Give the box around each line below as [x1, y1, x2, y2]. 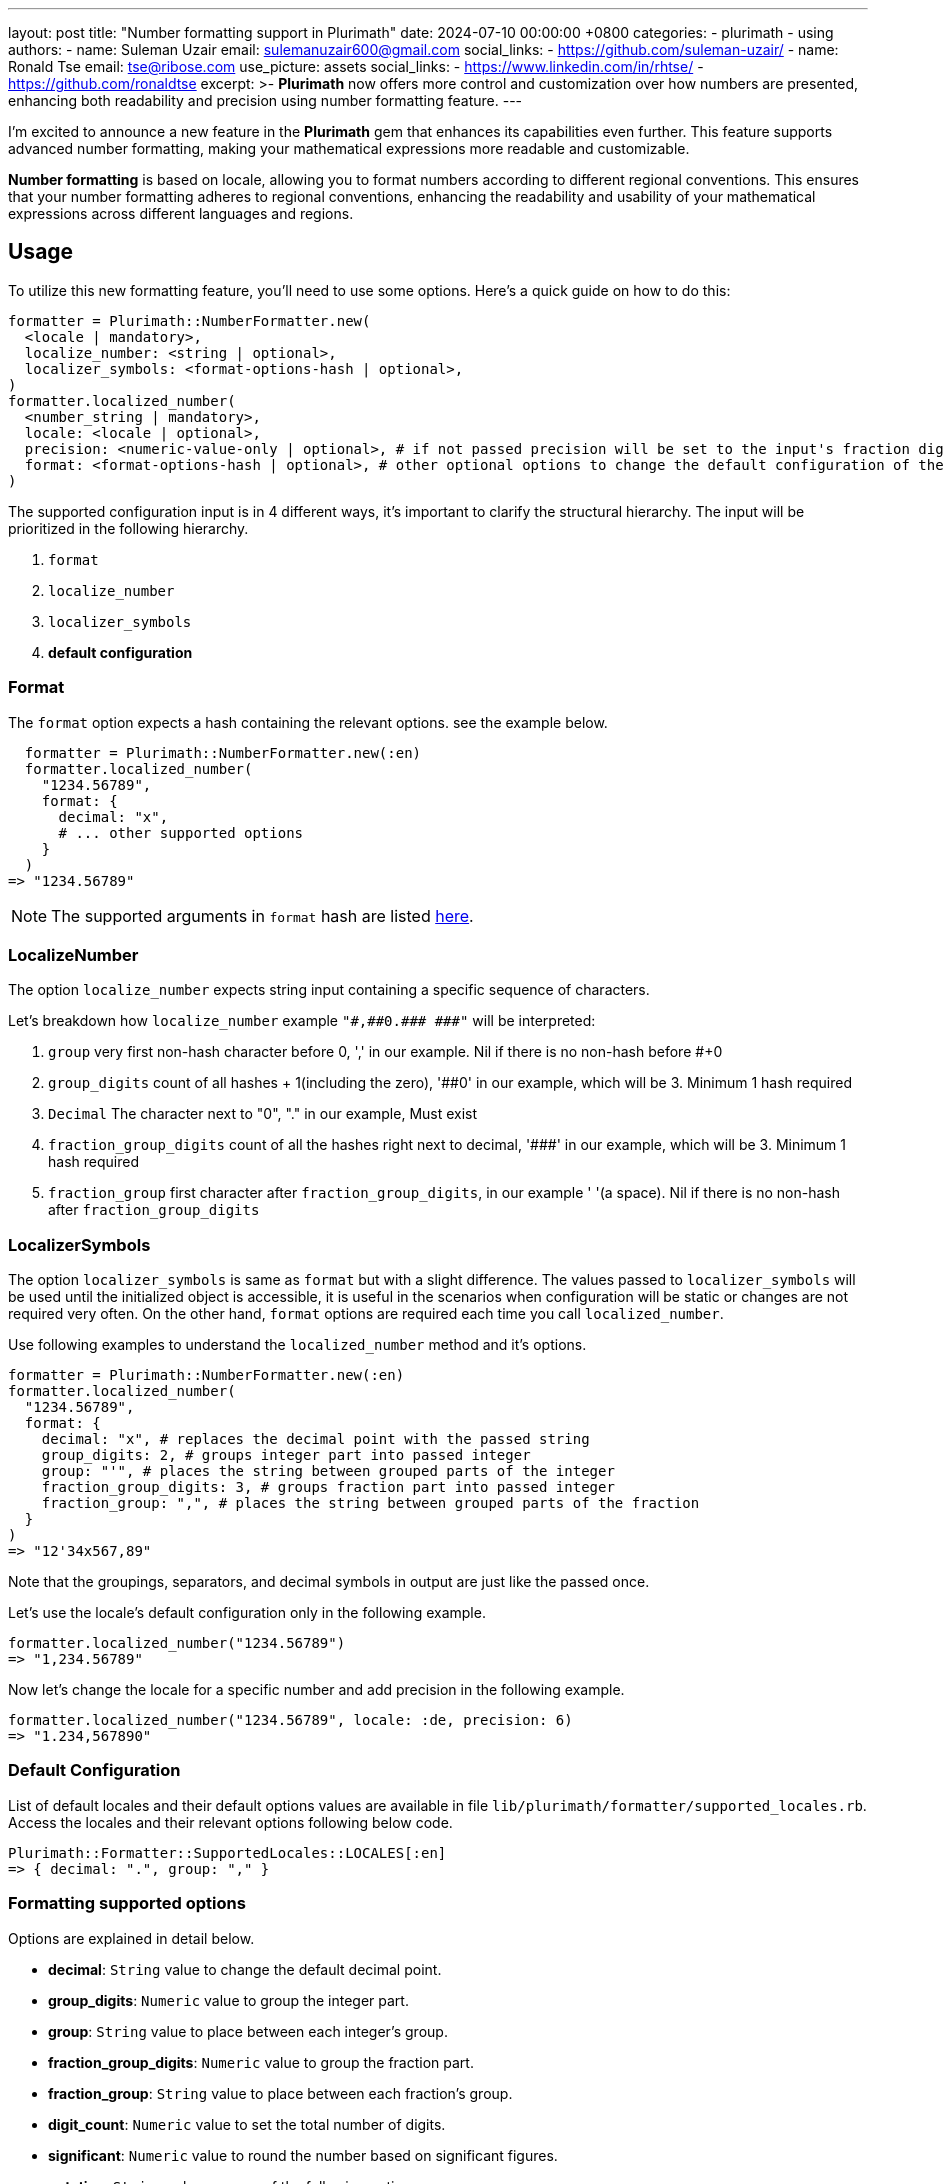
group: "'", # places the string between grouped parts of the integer [41, 1463, 615, 1480]
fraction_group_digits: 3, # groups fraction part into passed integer [41, 1479, 615, 1496]
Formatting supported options [8, 1893, 246, 1914]
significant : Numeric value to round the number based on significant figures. [48, 2146, 558, 2164]
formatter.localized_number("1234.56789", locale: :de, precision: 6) [8, 1712, 573, 1729]
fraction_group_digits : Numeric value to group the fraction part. [48, 2053, 474, 2071]
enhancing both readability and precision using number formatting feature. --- [8, 92, 523, 109]
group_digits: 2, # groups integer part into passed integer [41, 1447, 531, 1464]
